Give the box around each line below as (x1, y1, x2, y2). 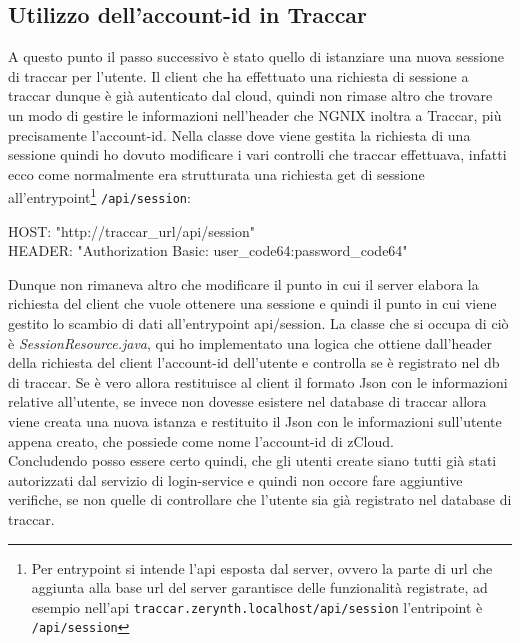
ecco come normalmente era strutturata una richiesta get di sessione (8, 163, 425, 184)
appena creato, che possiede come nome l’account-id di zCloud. (8, 430, 394, 451)
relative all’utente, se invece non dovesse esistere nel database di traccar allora (8, 391, 487, 412)
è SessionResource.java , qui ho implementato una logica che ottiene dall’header (8, 332, 493, 353)
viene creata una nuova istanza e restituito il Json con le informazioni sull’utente (8, 411, 502, 432)
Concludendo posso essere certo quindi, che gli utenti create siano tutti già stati (8, 450, 497, 471)
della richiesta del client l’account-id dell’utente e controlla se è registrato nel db (8, 352, 500, 373)
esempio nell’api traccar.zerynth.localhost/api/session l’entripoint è (31, 596, 483, 617)
